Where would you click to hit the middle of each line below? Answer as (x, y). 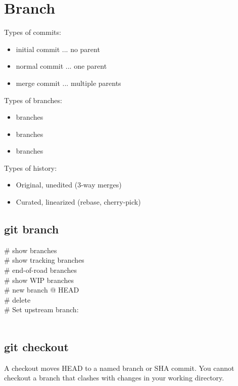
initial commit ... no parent (58, 49)
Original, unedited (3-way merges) (69, 185)
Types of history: (31, 167)
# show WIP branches (39, 280)
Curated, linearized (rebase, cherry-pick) (78, 202)
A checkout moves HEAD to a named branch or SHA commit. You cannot (119, 368)
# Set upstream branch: (41, 309)
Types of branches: (33, 100)
